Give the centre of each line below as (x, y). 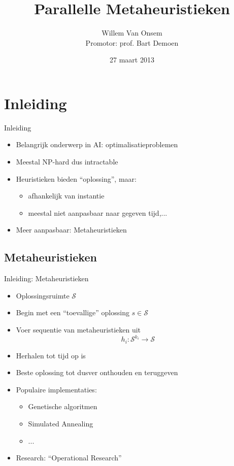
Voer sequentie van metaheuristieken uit (78, 329)
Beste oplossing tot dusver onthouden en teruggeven (97, 372)
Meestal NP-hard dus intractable (67, 162)
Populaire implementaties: (56, 389)
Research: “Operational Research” (69, 458)
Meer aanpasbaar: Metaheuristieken (71, 230)
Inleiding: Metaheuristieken (46, 278)
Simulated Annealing (61, 423)
